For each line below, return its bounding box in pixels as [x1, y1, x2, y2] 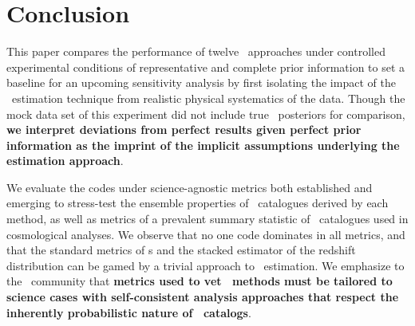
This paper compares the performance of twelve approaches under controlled [6, 43, 385, 60]
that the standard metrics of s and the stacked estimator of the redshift [6, 242, 356, 258]
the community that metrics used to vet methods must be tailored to [6, 273, 393, 289]
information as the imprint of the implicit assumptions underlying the [6, 136, 400, 153]
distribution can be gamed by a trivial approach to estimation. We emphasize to [6, 257, 405, 273]
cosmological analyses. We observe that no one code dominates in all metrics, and [6, 226, 405, 242]
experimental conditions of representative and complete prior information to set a [6, 58, 405, 75]
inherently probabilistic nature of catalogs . [6, 304, 251, 320]
